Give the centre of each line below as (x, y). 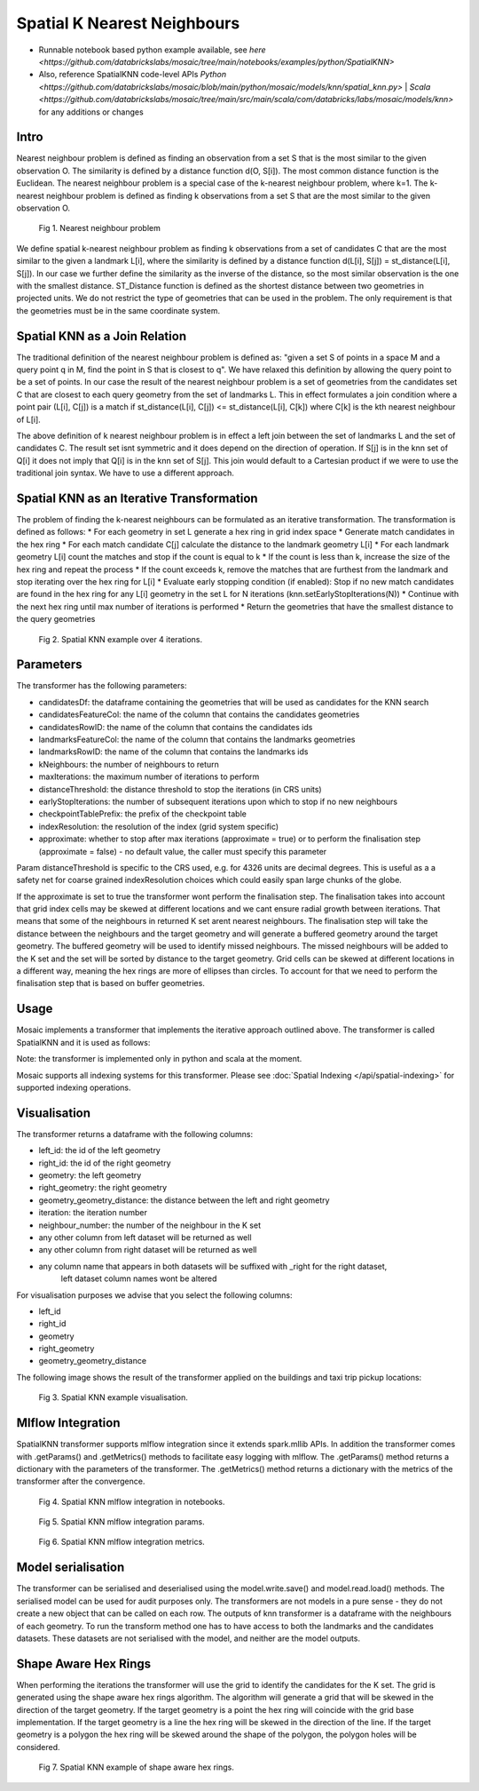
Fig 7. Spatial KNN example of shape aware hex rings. (136, 1767)
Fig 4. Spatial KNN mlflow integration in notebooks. (132, 1501)
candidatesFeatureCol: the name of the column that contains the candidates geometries (199, 714)
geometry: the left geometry (90, 1175)
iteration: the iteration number (93, 1213)
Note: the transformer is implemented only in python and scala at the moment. (159, 1059)
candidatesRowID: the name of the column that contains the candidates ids (176, 727)
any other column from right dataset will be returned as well (148, 1250)
